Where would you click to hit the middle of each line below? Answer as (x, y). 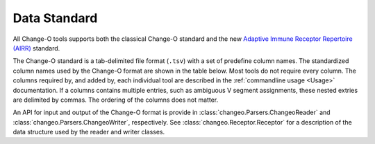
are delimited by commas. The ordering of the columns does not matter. (116, 100)
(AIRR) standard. (36, 48)
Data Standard (55, 18)
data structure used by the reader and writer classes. (89, 132)
